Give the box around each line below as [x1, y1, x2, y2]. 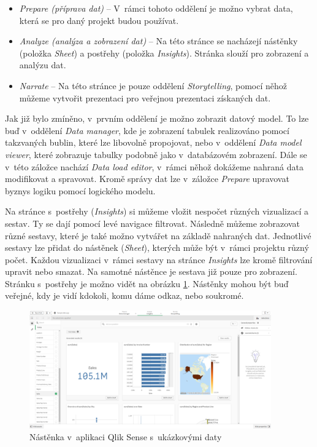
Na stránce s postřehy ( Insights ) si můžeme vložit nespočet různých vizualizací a [5, 205, 308, 218]
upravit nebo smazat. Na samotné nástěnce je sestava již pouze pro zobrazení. [5, 265, 297, 278]
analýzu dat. [19, 58, 66, 71]
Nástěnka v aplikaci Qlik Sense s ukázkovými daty [29, 430, 222, 443]
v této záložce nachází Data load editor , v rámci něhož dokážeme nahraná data [5, 160, 304, 173]
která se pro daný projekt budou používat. [19, 14, 179, 26]
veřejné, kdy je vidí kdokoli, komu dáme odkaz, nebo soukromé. [5, 289, 244, 302]
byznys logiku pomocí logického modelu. [5, 184, 156, 197]
